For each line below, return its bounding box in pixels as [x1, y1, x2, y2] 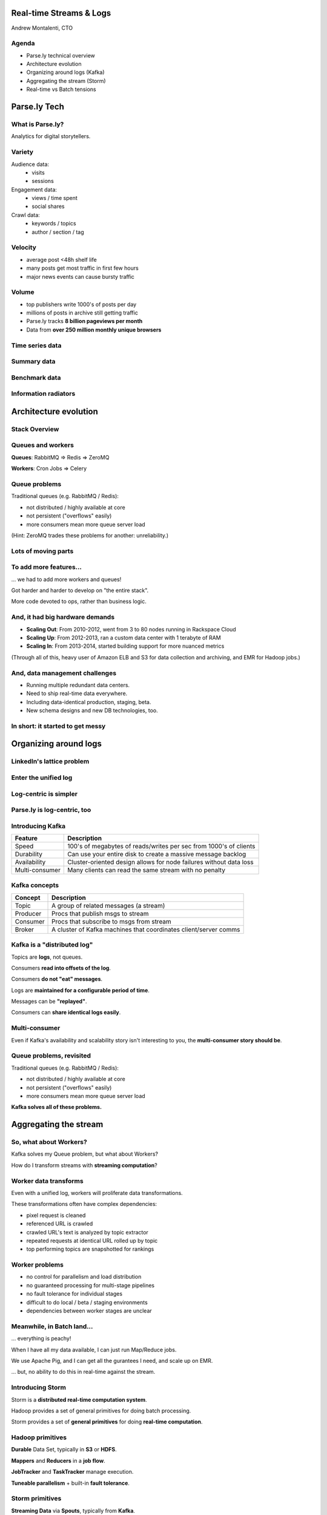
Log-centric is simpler [11, 790, 78, 798]
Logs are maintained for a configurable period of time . [11, 987, 150, 994]
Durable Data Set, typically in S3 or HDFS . [11, 1446, 117, 1453]
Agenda [11, 39, 35, 48]
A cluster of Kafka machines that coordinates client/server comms [51, 925, 240, 933]
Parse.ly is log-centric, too [11, 806, 91, 814]
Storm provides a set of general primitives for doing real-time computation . [11, 1418, 203, 1425]
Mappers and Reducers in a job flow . [11, 1457, 105, 1464]
